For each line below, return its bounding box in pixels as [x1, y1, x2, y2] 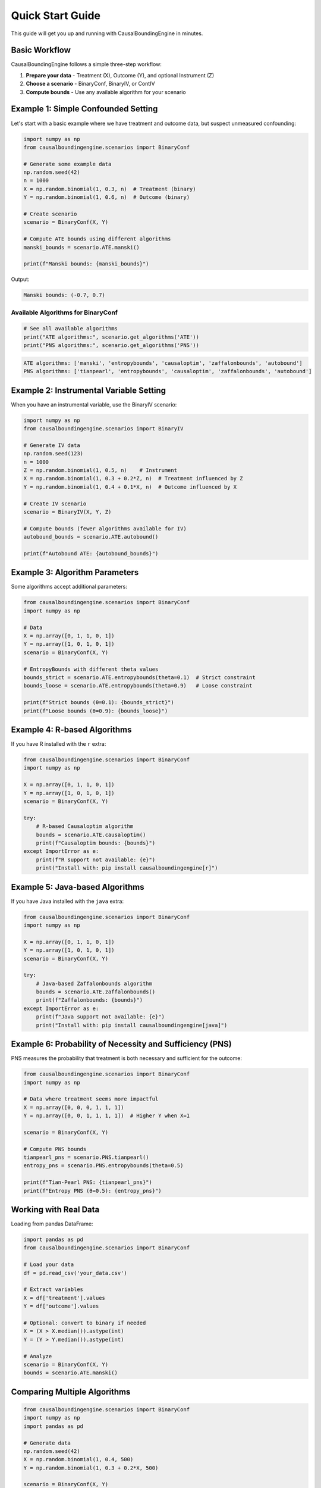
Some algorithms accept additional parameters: [11, 583, 127, 590]
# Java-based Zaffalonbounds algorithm [36, 980, 153, 987]
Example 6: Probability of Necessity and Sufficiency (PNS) [11, 1039, 232, 1049]
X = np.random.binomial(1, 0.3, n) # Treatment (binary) [23, 185, 196, 192]
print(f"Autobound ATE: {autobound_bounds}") [23, 550, 159, 557]
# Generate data [23, 1439, 71, 1446]
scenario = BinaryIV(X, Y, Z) [23, 509, 112, 515]
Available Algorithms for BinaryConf [11, 308, 118, 317]
